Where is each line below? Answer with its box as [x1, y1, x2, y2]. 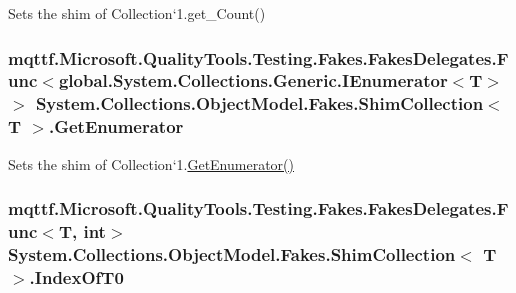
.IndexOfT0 [29, 264, 124, 289]
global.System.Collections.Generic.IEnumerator [58, 68, 448, 93]
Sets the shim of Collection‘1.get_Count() [8, 3, 266, 23]
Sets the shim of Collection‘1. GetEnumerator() [8, 153, 294, 174]
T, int [58, 219, 106, 244]
